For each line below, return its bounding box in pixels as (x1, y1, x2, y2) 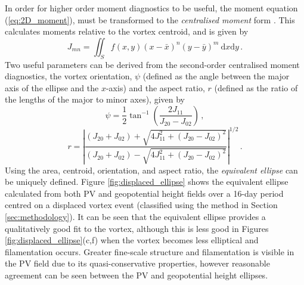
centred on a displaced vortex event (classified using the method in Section (5, 199, 278, 211)
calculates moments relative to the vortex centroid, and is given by (5, 25, 249, 38)
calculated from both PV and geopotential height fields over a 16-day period (5, 187, 284, 199)
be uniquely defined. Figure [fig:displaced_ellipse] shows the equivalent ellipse (5, 175, 289, 188)
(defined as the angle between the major (142, 70, 290, 82)
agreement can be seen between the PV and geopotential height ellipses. (5, 268, 268, 281)
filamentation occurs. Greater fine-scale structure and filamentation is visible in (5, 245, 294, 258)
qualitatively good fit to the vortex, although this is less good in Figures (5, 222, 269, 234)
